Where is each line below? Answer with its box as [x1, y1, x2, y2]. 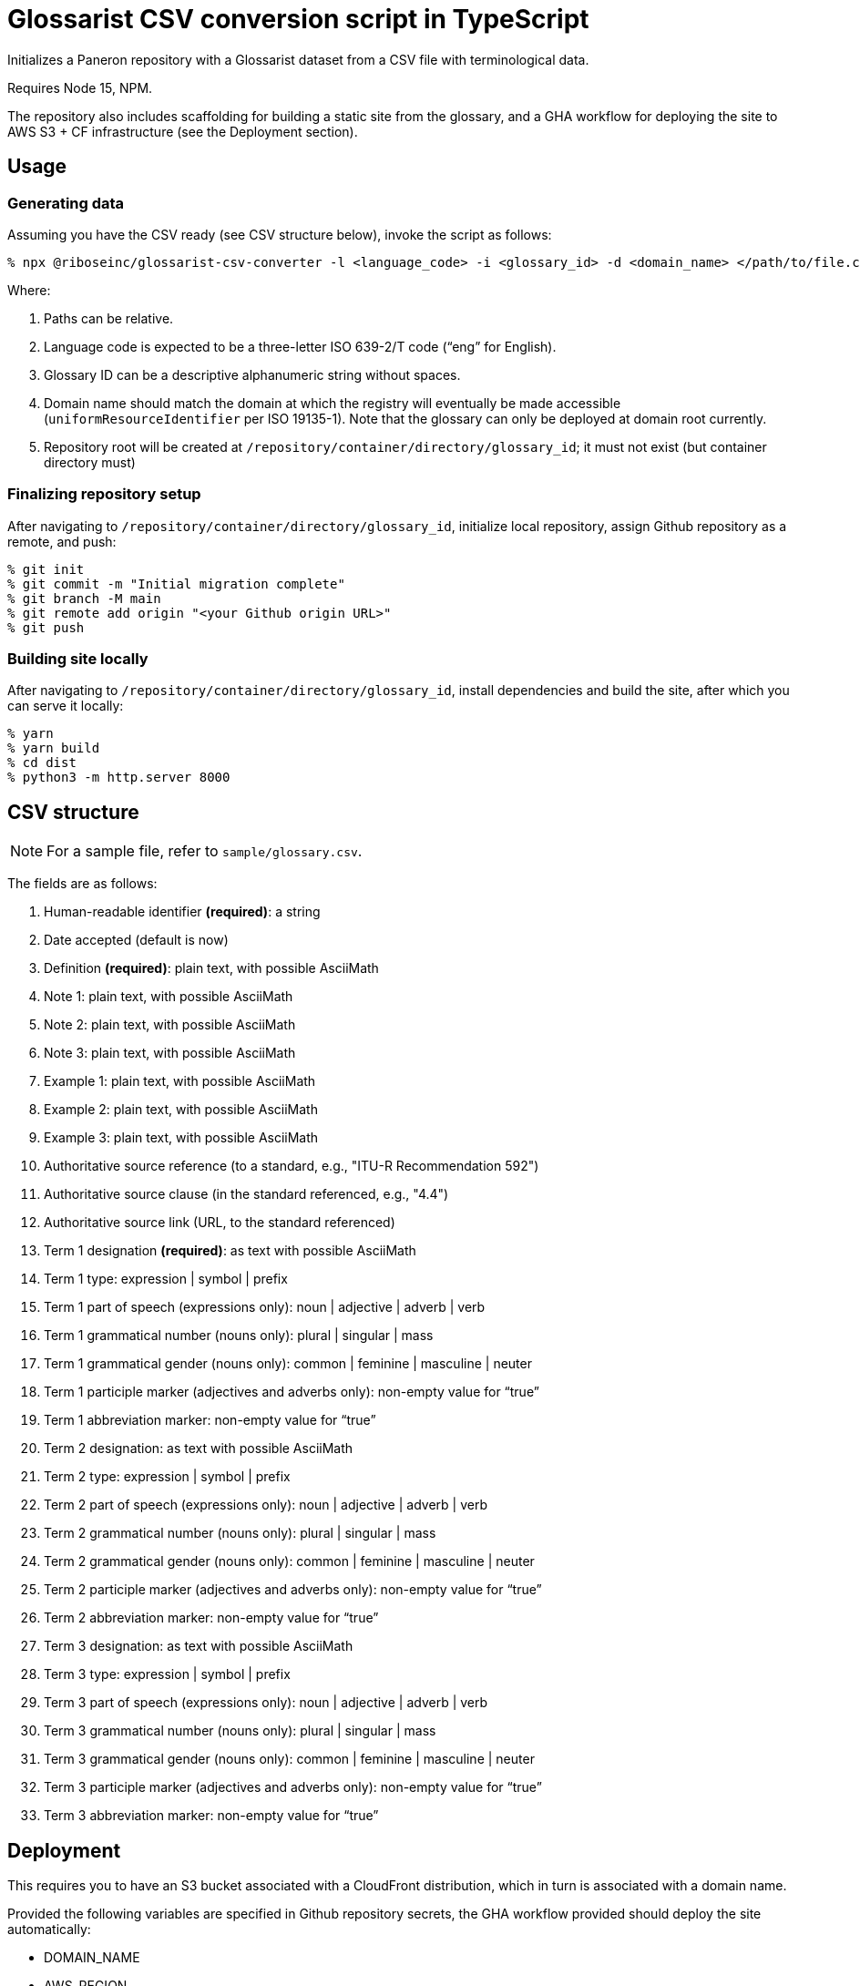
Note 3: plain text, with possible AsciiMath [44, 1045, 296, 1061]
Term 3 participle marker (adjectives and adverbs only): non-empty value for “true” [44, 1779, 542, 1796]
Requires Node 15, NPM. [7, 79, 153, 96]
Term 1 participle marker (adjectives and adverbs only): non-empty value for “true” [44, 1384, 539, 1400]
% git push [7, 619, 85, 635]
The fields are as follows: [7, 875, 158, 892]
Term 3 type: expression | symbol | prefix [44, 1666, 291, 1683]
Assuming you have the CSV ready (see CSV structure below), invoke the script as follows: [7, 226, 552, 242]
